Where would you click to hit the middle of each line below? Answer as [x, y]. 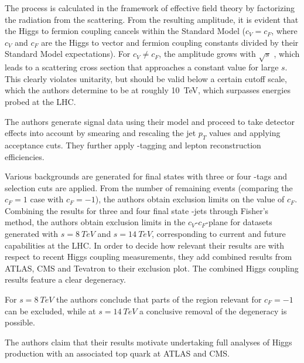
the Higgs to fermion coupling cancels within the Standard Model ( [125, 31]
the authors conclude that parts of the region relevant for [159, 299]
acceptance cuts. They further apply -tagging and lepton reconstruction [133, 145]
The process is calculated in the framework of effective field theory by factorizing [150, 8]
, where [284, 31]
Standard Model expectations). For [68, 54]
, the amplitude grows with [207, 54]
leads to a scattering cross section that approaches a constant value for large [142, 67]
